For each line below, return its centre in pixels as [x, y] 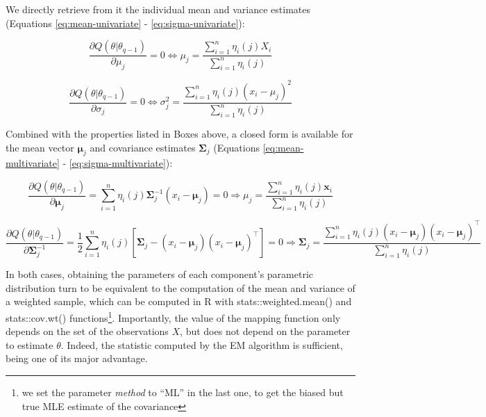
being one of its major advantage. [77, 358]
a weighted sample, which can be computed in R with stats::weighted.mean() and [179, 301]
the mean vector [40, 147]
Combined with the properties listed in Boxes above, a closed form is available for [179, 134]
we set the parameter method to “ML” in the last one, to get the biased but [183, 392]
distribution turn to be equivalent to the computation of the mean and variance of [181, 287]
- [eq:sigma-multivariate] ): [118, 163]
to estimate [30, 344]
